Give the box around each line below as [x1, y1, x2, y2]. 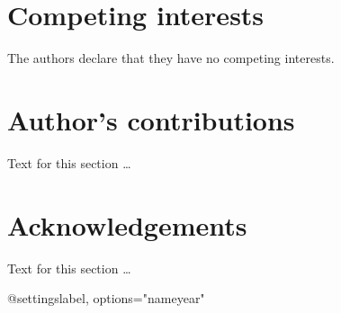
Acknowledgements [7, 206, 247, 243]
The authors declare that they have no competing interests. [7, 49, 335, 67]
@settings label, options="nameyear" [7, 289, 205, 308]
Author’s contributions [7, 101, 295, 138]
